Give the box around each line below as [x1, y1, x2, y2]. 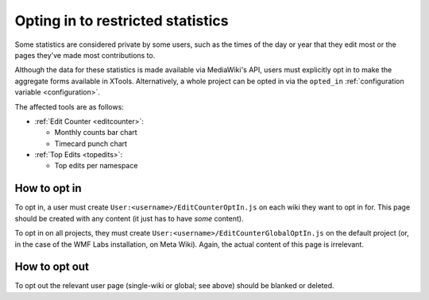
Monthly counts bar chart [54, 128, 138, 137]
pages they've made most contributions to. [14, 50, 156, 60]
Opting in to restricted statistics [14, 12, 229, 29]
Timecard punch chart [54, 139, 127, 148]
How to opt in [14, 182, 82, 195]
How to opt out [14, 260, 89, 274]
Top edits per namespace [54, 161, 138, 171]
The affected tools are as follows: [14, 102, 125, 111]
